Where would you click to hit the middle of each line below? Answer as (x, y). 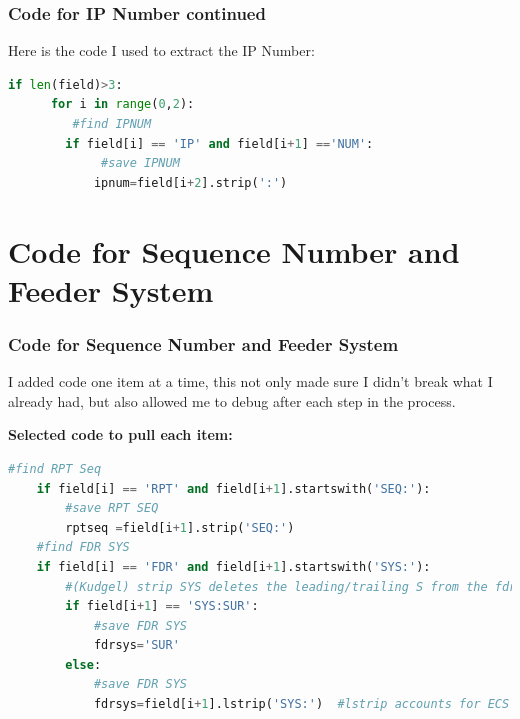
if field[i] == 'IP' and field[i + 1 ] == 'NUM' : (219, 143)
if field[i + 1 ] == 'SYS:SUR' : (162, 606)
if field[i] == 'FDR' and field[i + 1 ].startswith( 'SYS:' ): (233, 566)
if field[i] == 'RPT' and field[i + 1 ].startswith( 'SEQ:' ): (233, 488)
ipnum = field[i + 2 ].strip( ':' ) (190, 182)
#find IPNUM (112, 124)
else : (83, 664)
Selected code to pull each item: (120, 434)
